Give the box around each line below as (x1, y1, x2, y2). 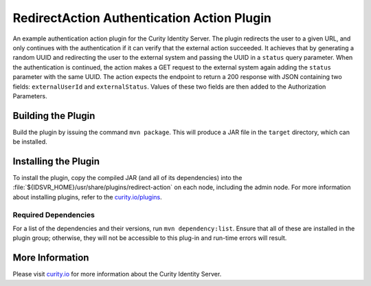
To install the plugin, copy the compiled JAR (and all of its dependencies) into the (12, 174, 243, 182)
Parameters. (12, 91, 47, 100)
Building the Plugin (12, 110, 95, 122)
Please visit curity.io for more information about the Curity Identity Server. (12, 270, 222, 278)
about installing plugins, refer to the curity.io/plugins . (12, 192, 163, 201)
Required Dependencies (12, 210, 95, 219)
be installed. (12, 137, 47, 146)
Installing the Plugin (12, 155, 100, 167)
